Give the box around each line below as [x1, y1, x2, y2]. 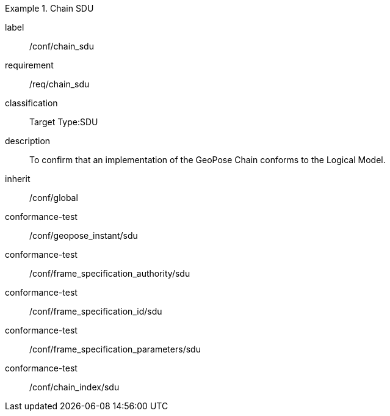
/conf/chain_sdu [29, 41, 94, 51]
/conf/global [29, 192, 78, 203]
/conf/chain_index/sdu [29, 382, 120, 392]
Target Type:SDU [29, 117, 98, 127]
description [5, 136, 51, 146]
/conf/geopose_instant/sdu [29, 230, 138, 241]
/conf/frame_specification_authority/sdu [29, 268, 190, 279]
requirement [5, 60, 54, 70]
